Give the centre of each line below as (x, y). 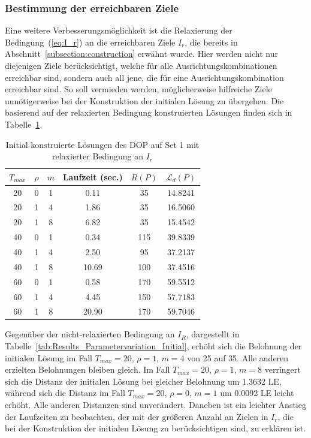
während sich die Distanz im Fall (65, 393)
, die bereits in (211, 42)
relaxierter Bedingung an (98, 156)
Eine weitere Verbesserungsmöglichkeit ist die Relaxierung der (119, 30)
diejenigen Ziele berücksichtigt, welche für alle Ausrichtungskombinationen (141, 65)
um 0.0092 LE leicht (257, 393)
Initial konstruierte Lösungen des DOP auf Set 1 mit (102, 144)
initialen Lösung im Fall (49, 357)
